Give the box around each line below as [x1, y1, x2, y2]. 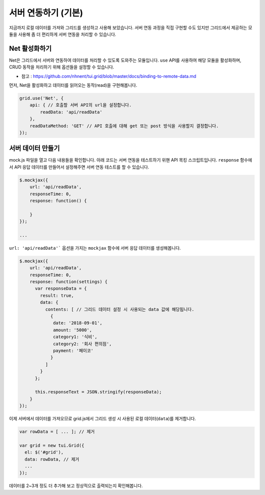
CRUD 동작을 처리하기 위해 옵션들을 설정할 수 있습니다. [9, 64, 114, 70]
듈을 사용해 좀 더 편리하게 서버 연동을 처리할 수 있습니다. [9, 31, 116, 37]
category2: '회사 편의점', [53, 341, 112, 347]
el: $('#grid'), [25, 450, 64, 455]
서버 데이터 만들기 [9, 144, 60, 153]
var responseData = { [35, 286, 87, 292]
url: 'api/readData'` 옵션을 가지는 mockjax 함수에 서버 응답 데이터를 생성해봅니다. [9, 245, 181, 251]
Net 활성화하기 [9, 44, 52, 53]
